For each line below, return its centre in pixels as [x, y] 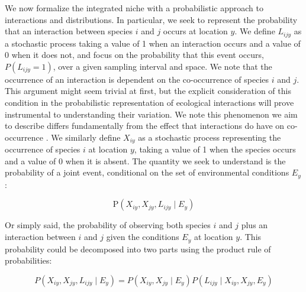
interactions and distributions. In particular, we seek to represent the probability [151, 19]
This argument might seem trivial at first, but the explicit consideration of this [148, 91]
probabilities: [28, 260]
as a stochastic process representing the [210, 137]
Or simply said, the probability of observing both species [108, 225]
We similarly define [86, 137]
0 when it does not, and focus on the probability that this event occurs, [134, 55]
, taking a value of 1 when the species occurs [215, 149]
